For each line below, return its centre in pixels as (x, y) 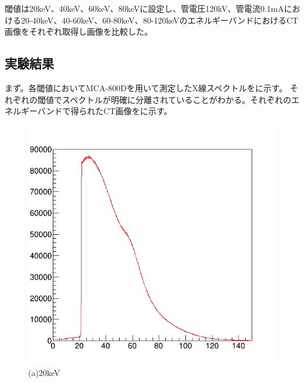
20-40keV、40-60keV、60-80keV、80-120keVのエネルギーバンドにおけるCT (160, 20)
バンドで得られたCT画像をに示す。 (105, 111)
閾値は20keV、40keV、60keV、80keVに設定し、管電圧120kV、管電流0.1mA (144, 8)
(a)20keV (44, 373)
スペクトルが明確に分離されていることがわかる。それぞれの (177, 99)
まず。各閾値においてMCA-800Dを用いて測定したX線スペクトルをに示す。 (146, 87)
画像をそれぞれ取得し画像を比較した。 (79, 31)
